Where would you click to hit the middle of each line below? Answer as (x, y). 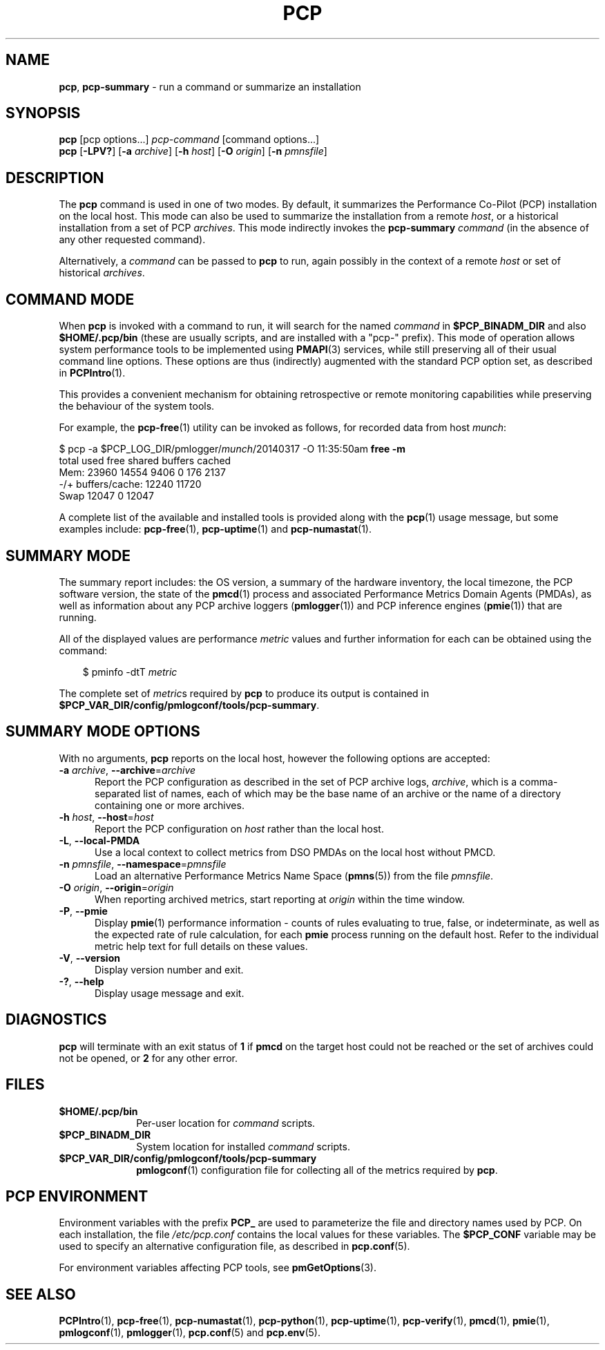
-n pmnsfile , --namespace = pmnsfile (143, 864)
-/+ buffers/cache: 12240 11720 (130, 484)
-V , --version (89, 958)
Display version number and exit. (169, 969)
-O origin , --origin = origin (116, 887)
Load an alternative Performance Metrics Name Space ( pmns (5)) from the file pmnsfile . (294, 875)
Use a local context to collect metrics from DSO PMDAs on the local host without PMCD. (295, 852)
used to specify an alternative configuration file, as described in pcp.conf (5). (234, 1246)
